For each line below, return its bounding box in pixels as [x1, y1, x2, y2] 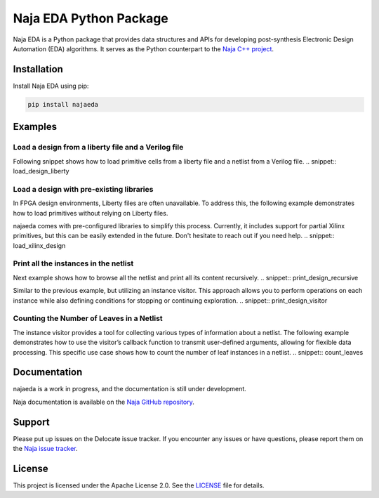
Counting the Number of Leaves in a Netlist [13, 313, 163, 323]
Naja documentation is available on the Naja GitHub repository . [13, 398, 194, 406]
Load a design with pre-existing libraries [13, 184, 154, 194]
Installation [13, 63, 63, 75]
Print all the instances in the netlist [13, 258, 134, 268]
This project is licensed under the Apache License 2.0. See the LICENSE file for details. [13, 481, 265, 490]
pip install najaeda [27, 100, 98, 108]
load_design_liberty [13, 166, 69, 175]
